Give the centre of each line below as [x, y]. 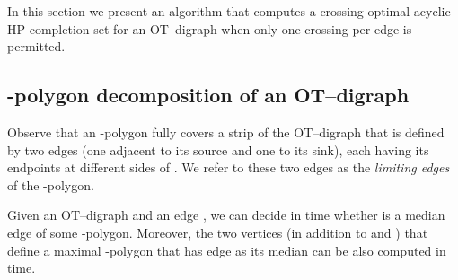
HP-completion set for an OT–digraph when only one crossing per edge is [210, 28]
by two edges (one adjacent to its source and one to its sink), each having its [218, 149]
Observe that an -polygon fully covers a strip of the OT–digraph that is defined [226, 131]
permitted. [36, 46]
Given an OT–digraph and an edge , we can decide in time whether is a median [226, 215]
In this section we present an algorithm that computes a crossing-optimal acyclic [229, 11]
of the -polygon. [51, 184]
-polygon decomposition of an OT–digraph [208, 95]
